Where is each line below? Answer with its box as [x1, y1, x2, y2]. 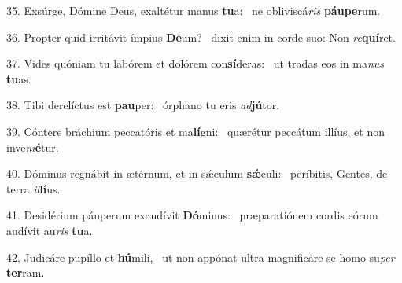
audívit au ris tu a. [6, 222, 93, 238]
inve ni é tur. [6, 138, 59, 155]
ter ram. [6, 264, 45, 281]
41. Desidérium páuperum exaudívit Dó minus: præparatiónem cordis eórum [6, 207, 378, 223]
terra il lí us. [6, 180, 61, 197]
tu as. [6, 70, 31, 86]
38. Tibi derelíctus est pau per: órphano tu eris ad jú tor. [6, 97, 280, 113]
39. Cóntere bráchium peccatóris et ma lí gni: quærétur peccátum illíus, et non [6, 123, 385, 139]
